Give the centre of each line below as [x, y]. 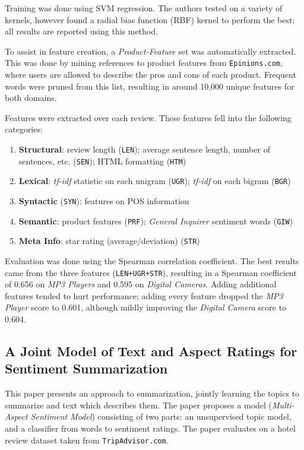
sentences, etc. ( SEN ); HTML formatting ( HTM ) [102, 161]
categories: [24, 129]
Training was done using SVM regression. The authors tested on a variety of [144, 8]
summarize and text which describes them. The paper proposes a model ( [139, 405]
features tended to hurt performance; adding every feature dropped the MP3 [144, 295]
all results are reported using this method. [81, 31]
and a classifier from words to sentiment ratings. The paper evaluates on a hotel [150, 428]
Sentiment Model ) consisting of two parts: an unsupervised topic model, [161, 416]
